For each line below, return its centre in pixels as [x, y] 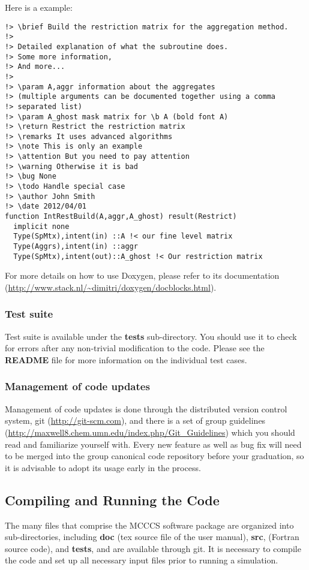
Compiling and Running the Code [112, 500]
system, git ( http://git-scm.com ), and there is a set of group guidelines [135, 420]
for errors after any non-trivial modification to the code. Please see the [135, 348]
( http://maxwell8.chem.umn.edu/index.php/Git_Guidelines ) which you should [150, 432]
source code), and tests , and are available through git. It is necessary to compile [153, 548]
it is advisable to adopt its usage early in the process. [103, 467]
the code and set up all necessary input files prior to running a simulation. [142, 560]
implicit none [41, 226]
